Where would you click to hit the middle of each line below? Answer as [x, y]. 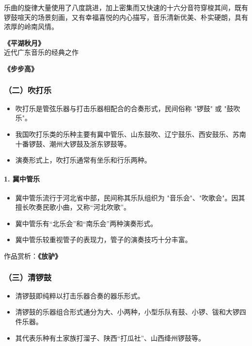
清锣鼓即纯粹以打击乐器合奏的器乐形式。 [80, 295]
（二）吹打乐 [28, 90]
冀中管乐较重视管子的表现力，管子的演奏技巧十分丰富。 [103, 239]
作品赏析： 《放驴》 [33, 255]
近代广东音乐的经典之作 [41, 52]
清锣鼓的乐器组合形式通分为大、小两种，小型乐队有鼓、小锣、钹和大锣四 [131, 312]
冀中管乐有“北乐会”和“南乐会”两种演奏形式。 [86, 223]
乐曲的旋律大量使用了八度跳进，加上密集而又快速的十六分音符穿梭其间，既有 [126, 7]
